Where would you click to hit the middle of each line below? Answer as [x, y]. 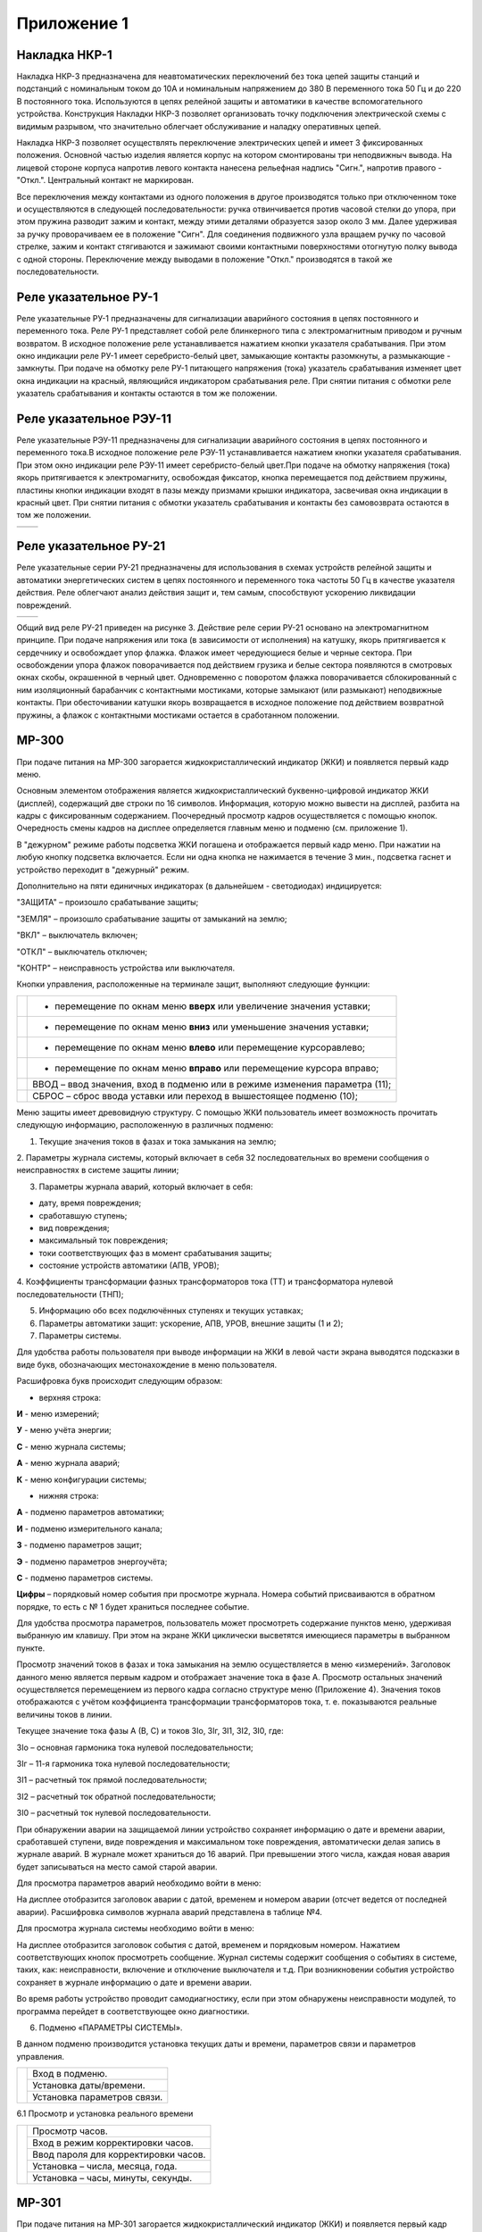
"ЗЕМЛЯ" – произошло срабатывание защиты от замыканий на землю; [152, 919]
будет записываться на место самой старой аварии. [117, 1867]
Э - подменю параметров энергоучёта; [92, 1562]
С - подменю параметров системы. [85, 1578]
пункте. [31, 1648]
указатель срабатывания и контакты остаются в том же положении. [147, 394]
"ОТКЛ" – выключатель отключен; [82, 952]
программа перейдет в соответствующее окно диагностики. [133, 2011]
